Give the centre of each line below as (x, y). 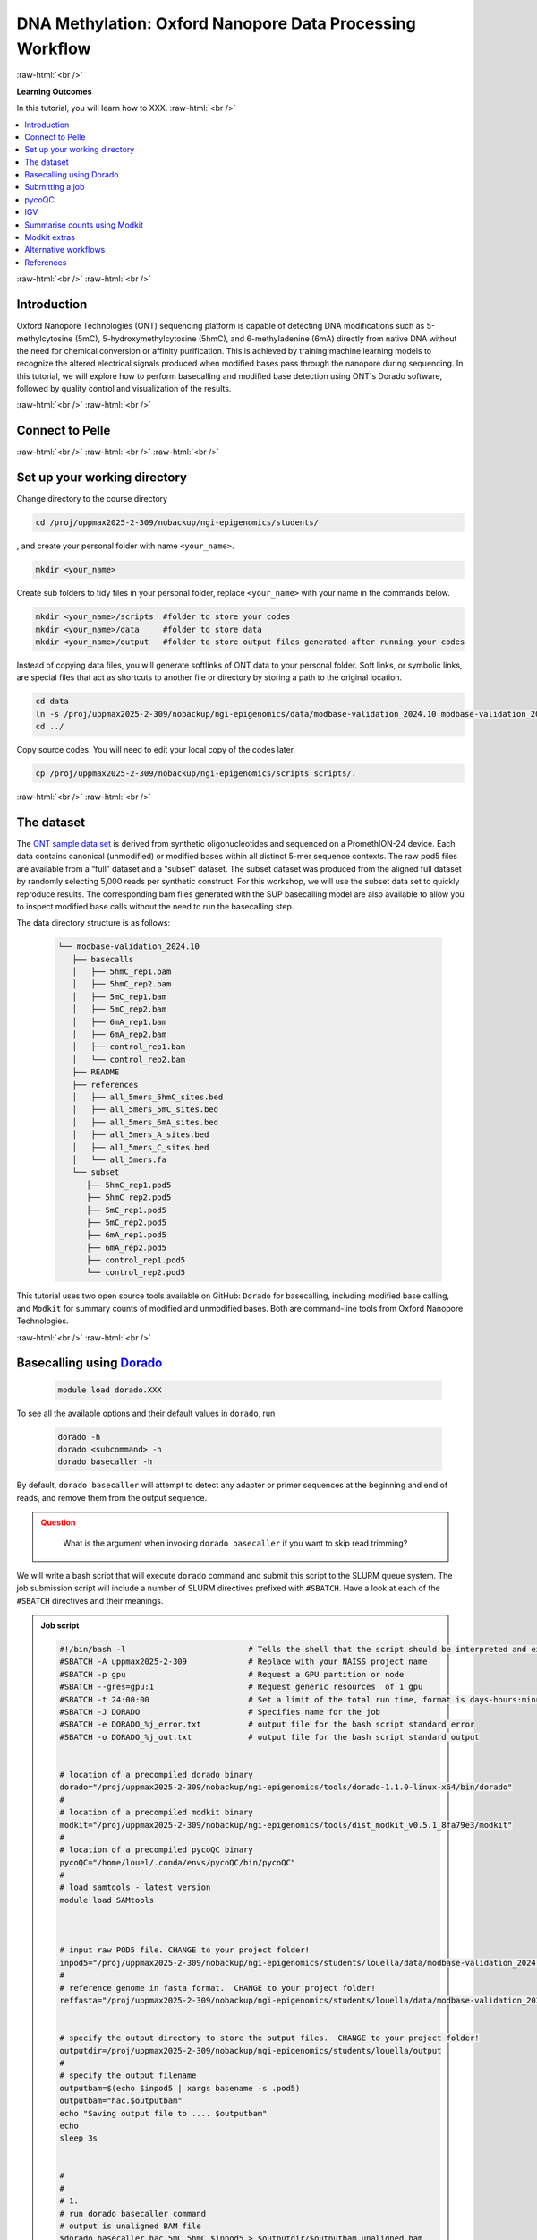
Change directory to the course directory (92, 499)
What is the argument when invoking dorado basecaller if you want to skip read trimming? (235, 1543)
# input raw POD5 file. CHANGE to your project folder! (185, 1950)
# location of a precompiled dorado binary (157, 1775)
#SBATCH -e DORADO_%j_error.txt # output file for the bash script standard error (267, 1724)
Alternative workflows (65, 250)
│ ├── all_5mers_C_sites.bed (141, 1147)
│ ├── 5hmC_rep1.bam (122, 972)
